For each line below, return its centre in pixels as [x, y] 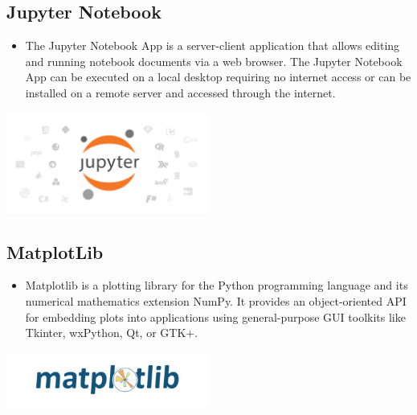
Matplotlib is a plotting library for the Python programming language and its [217, 285]
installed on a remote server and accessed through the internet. [180, 92]
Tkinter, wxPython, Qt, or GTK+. [112, 333]
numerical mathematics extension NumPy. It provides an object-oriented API [216, 300]
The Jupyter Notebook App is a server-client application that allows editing [213, 45]
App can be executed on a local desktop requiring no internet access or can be [218, 77]
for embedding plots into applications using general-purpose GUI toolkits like [215, 316]
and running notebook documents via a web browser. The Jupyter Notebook [214, 61]
